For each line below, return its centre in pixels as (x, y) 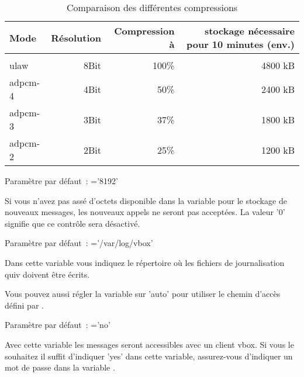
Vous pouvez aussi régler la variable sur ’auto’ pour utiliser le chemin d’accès (143, 294)
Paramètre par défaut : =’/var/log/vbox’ (79, 243)
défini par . (24, 305)
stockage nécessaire (249, 31)
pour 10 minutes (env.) (240, 44)
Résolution (76, 37)
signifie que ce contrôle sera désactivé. (72, 223)
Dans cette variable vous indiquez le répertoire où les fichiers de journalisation (145, 262)
